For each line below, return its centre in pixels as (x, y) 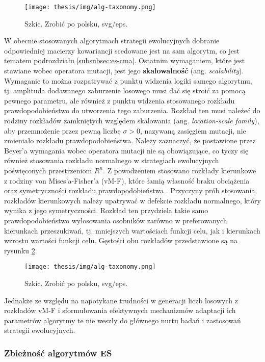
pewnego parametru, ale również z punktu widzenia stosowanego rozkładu (120, 100)
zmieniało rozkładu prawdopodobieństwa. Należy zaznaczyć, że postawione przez (130, 140)
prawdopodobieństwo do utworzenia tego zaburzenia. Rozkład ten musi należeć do (132, 110)
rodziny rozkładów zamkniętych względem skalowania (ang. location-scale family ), (132, 120)
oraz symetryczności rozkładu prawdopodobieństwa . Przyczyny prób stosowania (130, 190)
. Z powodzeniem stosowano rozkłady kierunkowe (180, 170)
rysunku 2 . (21, 250)
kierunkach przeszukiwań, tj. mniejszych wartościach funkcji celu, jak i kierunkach (132, 230)
